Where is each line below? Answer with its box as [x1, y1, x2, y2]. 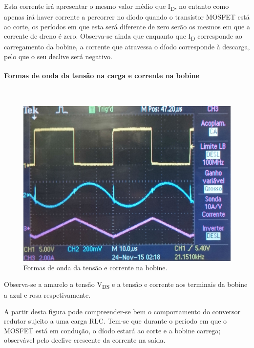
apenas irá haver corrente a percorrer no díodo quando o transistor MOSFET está [4, 12, 250, 22]
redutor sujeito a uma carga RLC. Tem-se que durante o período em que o [4, 316, 227, 326]
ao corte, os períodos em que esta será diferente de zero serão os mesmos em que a [4, 21, 250, 31]
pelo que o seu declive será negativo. [4, 51, 112, 62]
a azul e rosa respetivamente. [4, 290, 91, 300]
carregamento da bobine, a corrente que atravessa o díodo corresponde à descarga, [4, 42, 250, 52]
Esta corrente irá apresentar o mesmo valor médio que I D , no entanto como [4, 1, 229, 12]
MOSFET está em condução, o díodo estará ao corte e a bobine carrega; [4, 325, 221, 335]
